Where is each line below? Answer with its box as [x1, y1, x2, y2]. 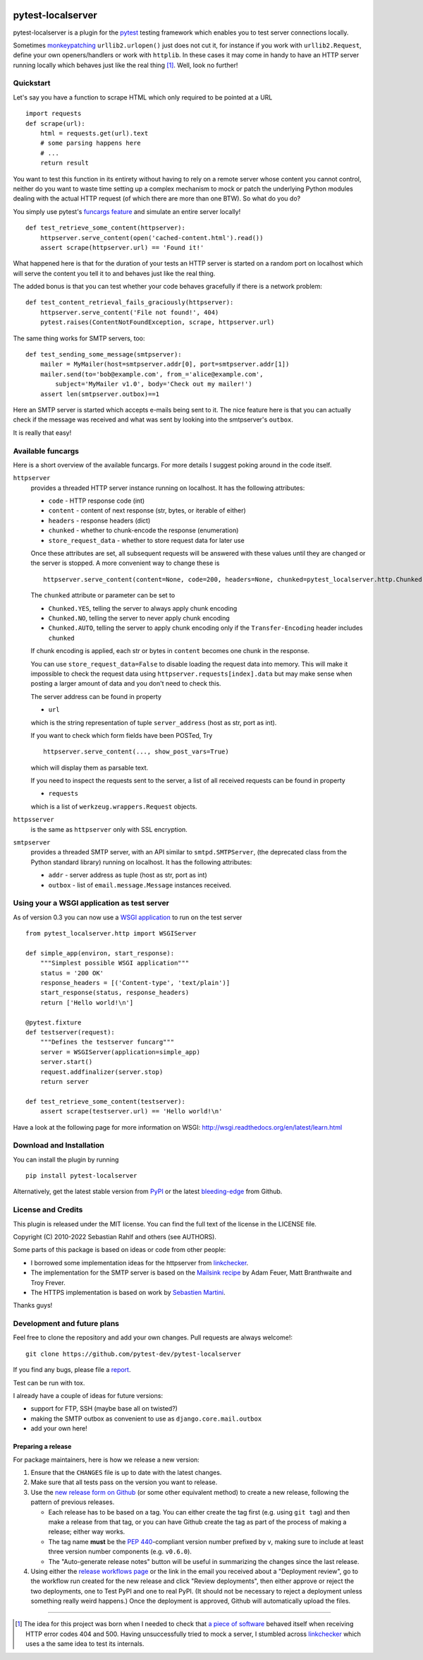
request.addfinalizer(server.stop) [39, 1068, 164, 1076]
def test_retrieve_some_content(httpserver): [25, 224, 186, 232]
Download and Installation [13, 1140, 105, 1150]
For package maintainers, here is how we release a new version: [13, 1455, 200, 1464]
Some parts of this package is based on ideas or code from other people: [13, 1246, 226, 1254]
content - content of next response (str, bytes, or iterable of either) [48, 506, 246, 515]
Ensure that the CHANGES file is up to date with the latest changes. [30, 1468, 222, 1476]
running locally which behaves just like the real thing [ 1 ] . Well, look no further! [13, 61, 238, 69]
